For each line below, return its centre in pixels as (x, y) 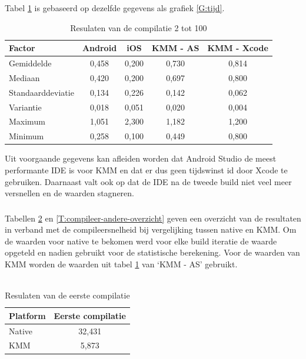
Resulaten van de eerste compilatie (67, 295)
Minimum (26, 136)
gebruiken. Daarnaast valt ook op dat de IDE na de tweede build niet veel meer (148, 181)
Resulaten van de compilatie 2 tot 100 (139, 27)
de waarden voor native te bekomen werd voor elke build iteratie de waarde (141, 241)
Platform (27, 315)
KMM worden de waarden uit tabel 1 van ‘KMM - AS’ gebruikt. (121, 264)
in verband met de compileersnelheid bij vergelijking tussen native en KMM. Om (151, 229)
